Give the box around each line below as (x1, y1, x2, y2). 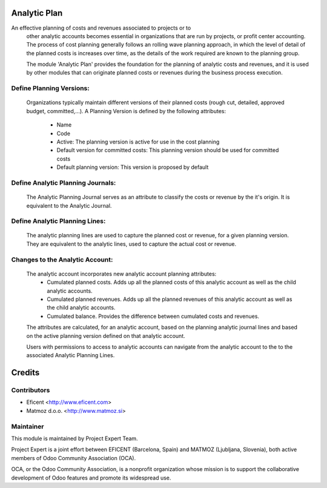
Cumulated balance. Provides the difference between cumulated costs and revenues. (47, 312, 260, 320)
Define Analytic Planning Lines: (11, 217, 106, 225)
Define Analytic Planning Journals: (11, 179, 116, 187)
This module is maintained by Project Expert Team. (11, 435, 139, 442)
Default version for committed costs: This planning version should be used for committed (56, 147, 279, 154)
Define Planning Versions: (11, 84, 90, 93)
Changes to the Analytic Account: (11, 255, 113, 263)
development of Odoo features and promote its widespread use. (11, 474, 171, 481)
